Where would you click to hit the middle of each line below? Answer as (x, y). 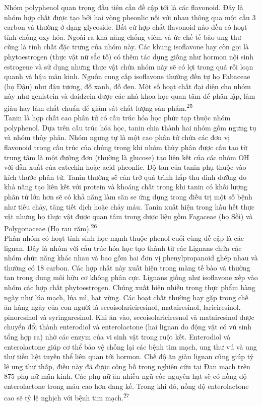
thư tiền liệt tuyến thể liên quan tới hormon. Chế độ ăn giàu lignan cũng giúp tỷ (129, 356)
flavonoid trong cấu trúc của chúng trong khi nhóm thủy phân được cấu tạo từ (126, 147)
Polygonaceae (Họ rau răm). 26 (51, 227)
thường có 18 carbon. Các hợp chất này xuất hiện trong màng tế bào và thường (127, 267)
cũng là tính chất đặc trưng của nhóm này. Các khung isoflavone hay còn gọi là (126, 47)
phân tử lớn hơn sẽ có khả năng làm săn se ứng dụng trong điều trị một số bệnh (128, 196)
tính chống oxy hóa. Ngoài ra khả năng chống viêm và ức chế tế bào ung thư (123, 37)
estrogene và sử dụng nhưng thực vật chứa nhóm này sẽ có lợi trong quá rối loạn (129, 66)
